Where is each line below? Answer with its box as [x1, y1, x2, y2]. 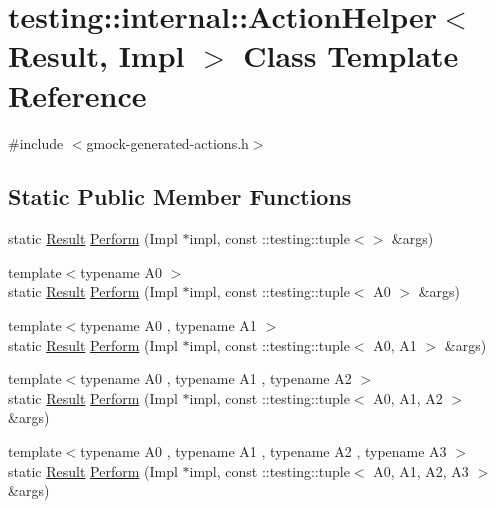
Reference [8, 74, 147, 115]
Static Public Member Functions [8, 181, 352, 212]
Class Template [243, 35, 459, 76]
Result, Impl [8, 35, 185, 76]
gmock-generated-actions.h [86, 132, 249, 153]
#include [8, 132, 64, 153]
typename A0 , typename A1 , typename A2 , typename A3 [80, 441, 447, 462]
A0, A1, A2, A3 [373, 460, 469, 481]
